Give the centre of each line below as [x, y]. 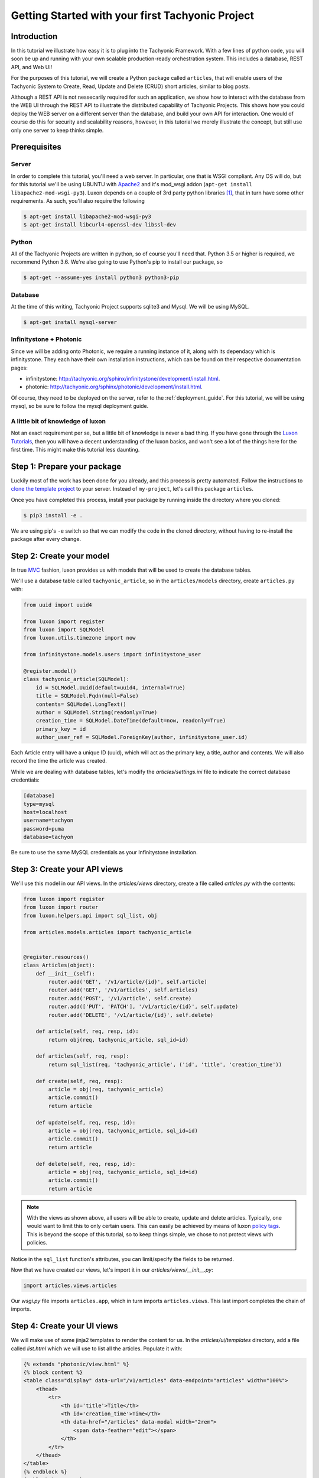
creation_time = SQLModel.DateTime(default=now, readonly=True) [131, 721]
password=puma [44, 829]
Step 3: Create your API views [67, 869]
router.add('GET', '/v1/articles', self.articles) [123, 990]
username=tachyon [48, 821]
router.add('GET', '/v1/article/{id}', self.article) [128, 982]
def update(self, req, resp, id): [86, 1122]
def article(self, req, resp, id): [87, 1031]
